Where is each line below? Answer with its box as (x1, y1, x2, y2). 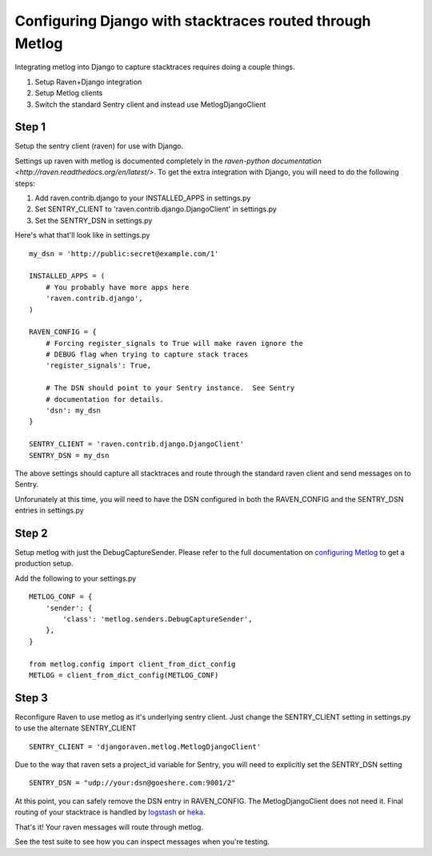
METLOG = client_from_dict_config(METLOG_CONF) (29, 670, 219, 680)
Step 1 (14, 120, 46, 134)
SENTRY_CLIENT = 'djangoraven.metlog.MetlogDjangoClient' (29, 741, 262, 751)
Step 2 (14, 526, 48, 540)
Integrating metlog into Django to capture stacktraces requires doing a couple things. (14, 62, 295, 72)
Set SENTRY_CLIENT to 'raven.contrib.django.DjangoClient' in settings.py (34, 204, 278, 214)
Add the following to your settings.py (14, 573, 137, 583)
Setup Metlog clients (34, 88, 103, 98)
